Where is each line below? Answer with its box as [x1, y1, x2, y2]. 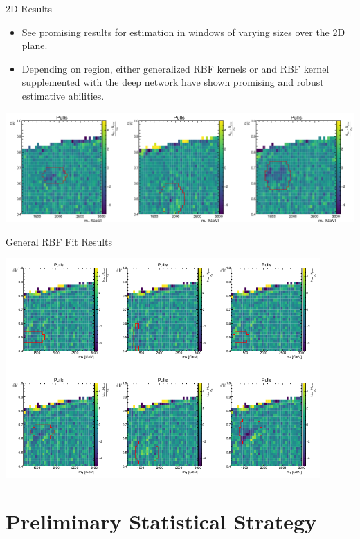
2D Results [6, 1, 53, 15]
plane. [21, 38, 48, 53]
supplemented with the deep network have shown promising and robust [21, 75, 324, 89]
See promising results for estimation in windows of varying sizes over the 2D [21, 24, 345, 39]
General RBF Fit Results [6, 234, 113, 248]
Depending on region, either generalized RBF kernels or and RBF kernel [21, 61, 330, 75]
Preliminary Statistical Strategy [6, 507, 317, 536]
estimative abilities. [21, 88, 105, 102]
